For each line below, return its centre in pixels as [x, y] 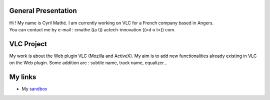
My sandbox [34, 89]
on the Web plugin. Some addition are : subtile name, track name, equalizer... [88, 63]
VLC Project [28, 44]
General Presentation [43, 11]
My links [23, 77]
